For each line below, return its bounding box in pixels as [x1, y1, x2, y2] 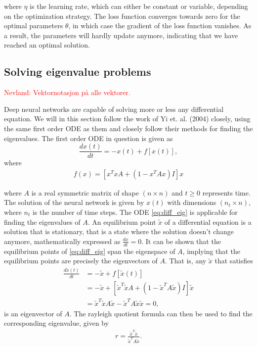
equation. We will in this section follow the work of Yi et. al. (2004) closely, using [4, 113, 251, 124]
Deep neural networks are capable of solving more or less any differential [4, 103, 224, 114]
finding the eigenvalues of [4, 216, 81, 227]
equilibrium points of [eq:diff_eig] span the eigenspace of [4, 246, 175, 256]
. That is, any [165, 255, 207, 266]
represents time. [202, 187, 251, 198]
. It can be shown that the [141, 236, 221, 246]
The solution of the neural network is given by [4, 197, 144, 207]
